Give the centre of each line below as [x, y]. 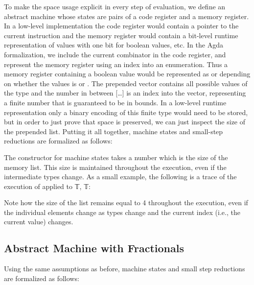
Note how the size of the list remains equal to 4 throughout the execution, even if [126, 202]
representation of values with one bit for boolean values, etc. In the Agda [114, 45]
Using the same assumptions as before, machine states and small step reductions [125, 269]
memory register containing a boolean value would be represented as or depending [127, 74]
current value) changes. [39, 222]
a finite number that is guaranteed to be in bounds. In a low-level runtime [115, 102]
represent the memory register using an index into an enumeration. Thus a [116, 64]
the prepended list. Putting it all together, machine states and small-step [114, 131]
